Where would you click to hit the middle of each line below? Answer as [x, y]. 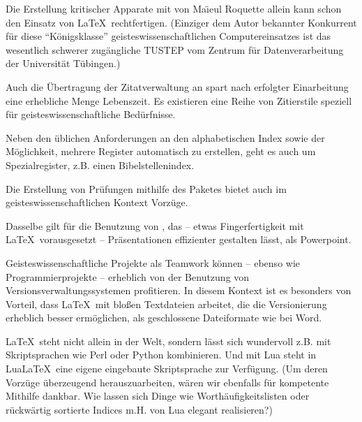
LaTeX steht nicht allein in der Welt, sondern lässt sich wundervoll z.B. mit [168, 341]
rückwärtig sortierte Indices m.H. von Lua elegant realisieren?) [139, 409]
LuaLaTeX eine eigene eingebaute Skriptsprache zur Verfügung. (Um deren [167, 369]
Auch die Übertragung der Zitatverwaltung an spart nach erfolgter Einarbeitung [177, 86]
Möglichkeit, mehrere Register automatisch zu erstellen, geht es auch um [161, 151]
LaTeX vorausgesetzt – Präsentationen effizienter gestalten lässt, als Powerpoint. [179, 239]
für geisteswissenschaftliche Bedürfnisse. [91, 114]
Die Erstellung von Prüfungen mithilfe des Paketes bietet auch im [146, 188]
